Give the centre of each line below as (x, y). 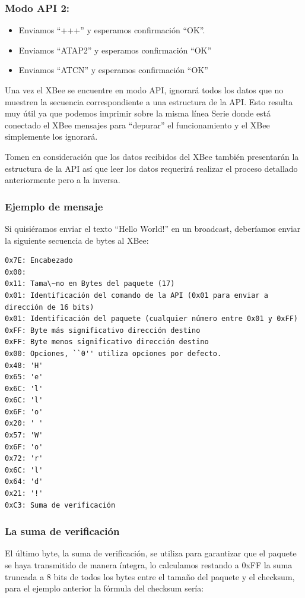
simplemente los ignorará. (51, 136)
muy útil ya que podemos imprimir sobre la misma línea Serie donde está (138, 113)
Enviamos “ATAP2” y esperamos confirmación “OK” (115, 50)
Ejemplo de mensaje (54, 206)
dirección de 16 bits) (50, 307)
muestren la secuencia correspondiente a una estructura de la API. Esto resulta (149, 101)
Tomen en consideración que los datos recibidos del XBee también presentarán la (152, 156)
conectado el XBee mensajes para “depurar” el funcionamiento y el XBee (137, 125)
